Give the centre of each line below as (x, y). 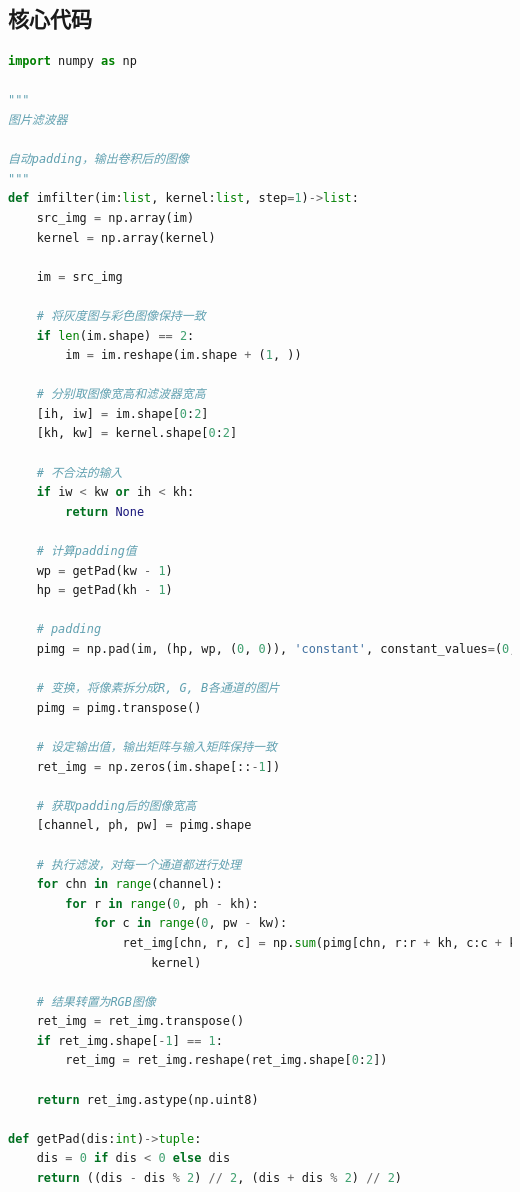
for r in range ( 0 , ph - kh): (162, 903)
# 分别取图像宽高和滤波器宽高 (121, 394)
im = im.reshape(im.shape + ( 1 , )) (183, 355)
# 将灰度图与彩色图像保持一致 (121, 315)
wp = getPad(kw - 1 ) (104, 570)
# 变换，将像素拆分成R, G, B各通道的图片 (158, 688)
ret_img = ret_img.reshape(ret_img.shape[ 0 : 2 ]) (226, 1060)
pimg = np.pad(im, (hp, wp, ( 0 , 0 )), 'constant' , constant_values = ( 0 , (276, 649)
